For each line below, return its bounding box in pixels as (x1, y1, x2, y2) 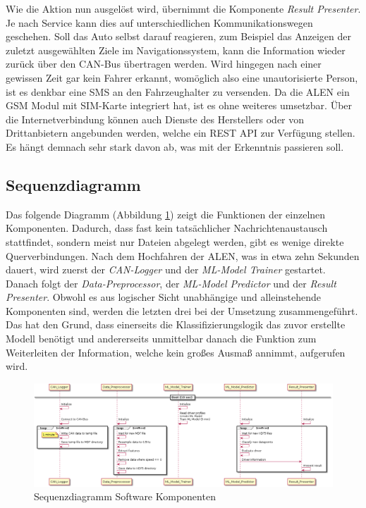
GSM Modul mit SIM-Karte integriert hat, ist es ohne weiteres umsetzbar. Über (6, 98, 353, 113)
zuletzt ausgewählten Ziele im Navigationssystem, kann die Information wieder (6, 42, 346, 57)
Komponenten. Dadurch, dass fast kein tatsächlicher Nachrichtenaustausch (6, 221, 328, 235)
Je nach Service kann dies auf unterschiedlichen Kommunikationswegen (6, 15, 313, 30)
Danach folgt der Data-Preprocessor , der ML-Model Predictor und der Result (6, 275, 336, 290)
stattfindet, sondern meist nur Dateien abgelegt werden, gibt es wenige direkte (6, 234, 344, 249)
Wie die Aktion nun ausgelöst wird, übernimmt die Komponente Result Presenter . (6, 1, 361, 16)
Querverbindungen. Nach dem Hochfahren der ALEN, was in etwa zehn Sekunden (6, 248, 360, 263)
